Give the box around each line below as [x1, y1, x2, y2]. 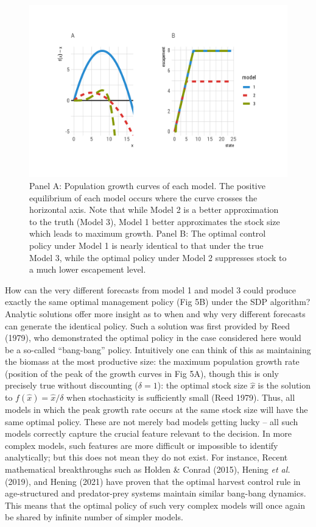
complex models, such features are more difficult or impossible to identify [5, 439, 278, 451]
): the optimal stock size [157, 379, 248, 392]
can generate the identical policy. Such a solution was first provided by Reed [5, 319, 290, 332]
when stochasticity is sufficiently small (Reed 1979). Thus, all [66, 391, 295, 404]
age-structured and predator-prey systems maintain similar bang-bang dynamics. [5, 487, 306, 500]
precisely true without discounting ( [5, 379, 138, 392]
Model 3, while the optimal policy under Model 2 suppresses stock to [29, 251, 287, 263]
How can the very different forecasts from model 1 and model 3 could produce [5, 283, 296, 296]
